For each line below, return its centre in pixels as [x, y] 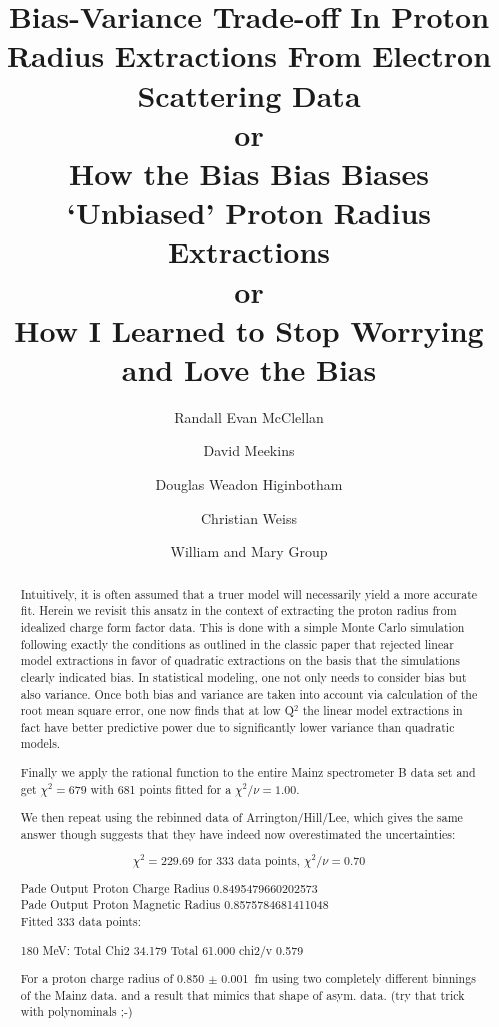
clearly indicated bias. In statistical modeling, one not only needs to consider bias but [243, 676]
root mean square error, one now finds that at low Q [157, 710]
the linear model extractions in [382, 710]
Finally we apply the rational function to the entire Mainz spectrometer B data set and [248, 772]
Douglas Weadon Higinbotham [249, 484]
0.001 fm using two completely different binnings [348, 978]
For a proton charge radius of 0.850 [112, 978]
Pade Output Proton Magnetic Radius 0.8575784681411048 [174, 904]
